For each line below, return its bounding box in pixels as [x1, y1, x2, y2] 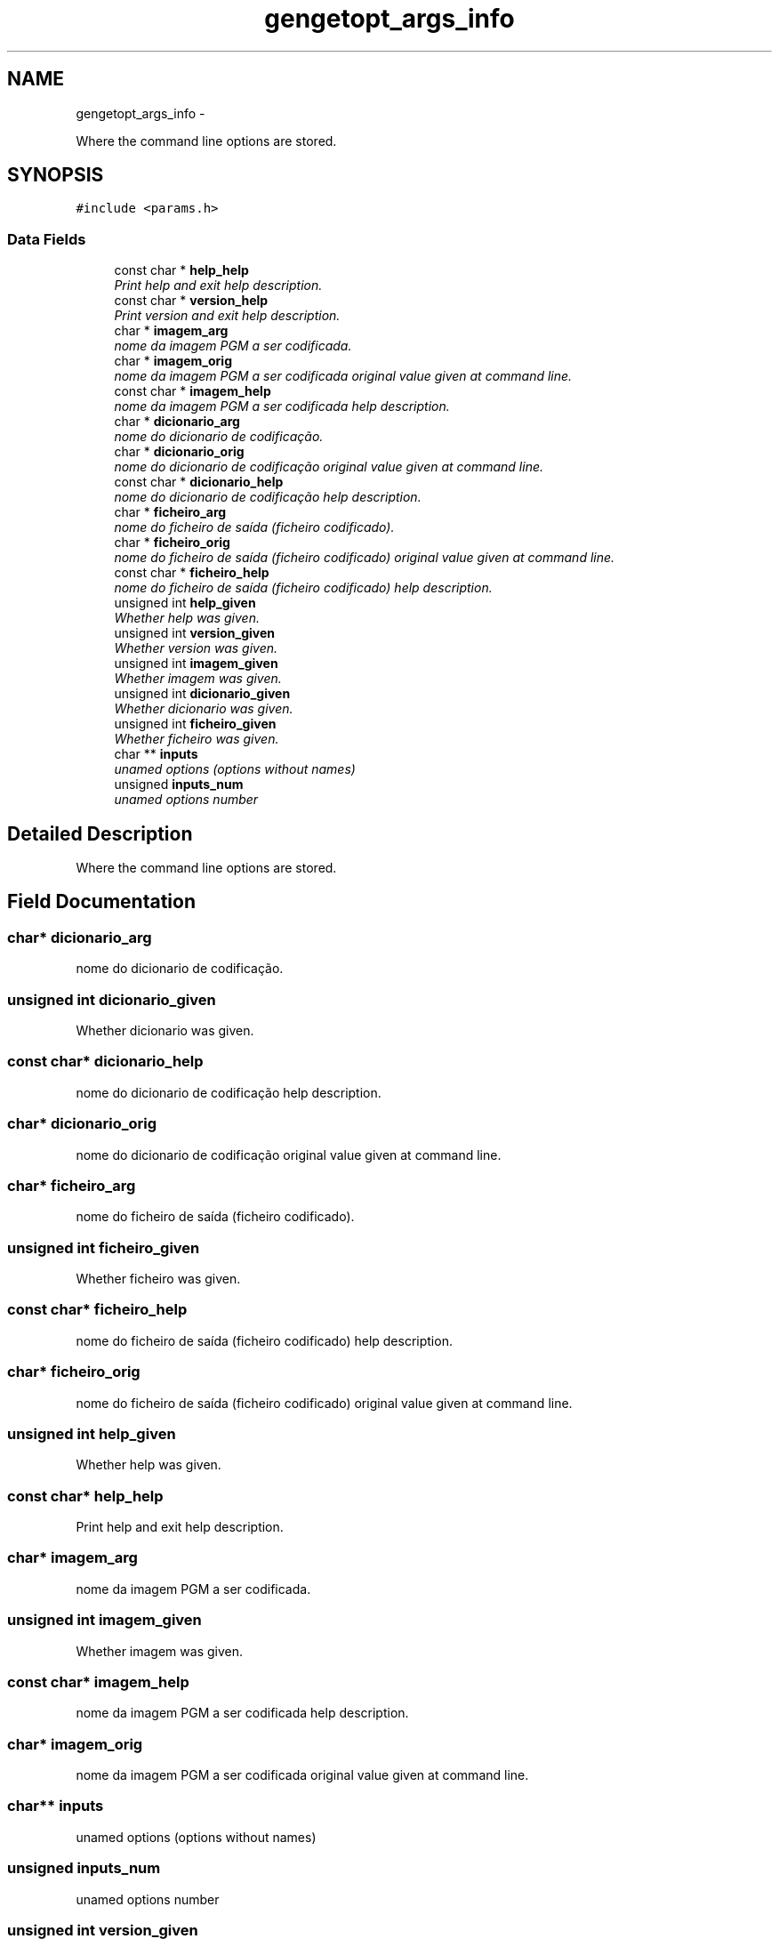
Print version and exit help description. [114, 308, 341, 324]
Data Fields [7, 229, 86, 248]
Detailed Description [7, 822, 193, 845]
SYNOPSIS [7, 164, 104, 187]
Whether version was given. [114, 640, 278, 656]
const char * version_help [114, 293, 269, 309]
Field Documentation [7, 890, 196, 913]
